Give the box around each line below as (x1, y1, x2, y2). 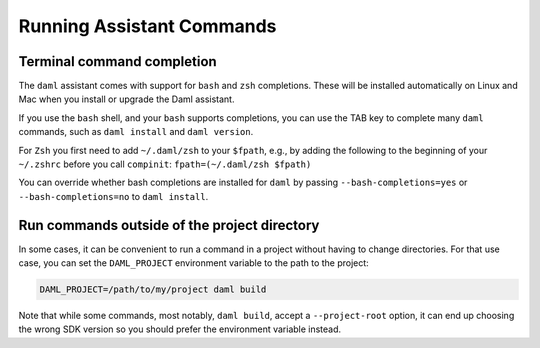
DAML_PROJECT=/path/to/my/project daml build (39, 284, 267, 295)
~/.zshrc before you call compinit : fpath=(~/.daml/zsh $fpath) (18, 158, 312, 170)
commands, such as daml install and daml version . (18, 126, 254, 138)
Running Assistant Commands (18, 15, 277, 37)
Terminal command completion (18, 53, 217, 70)
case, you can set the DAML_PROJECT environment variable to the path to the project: (18, 257, 369, 269)
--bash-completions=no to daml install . (18, 190, 209, 202)
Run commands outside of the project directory (18, 216, 320, 234)
